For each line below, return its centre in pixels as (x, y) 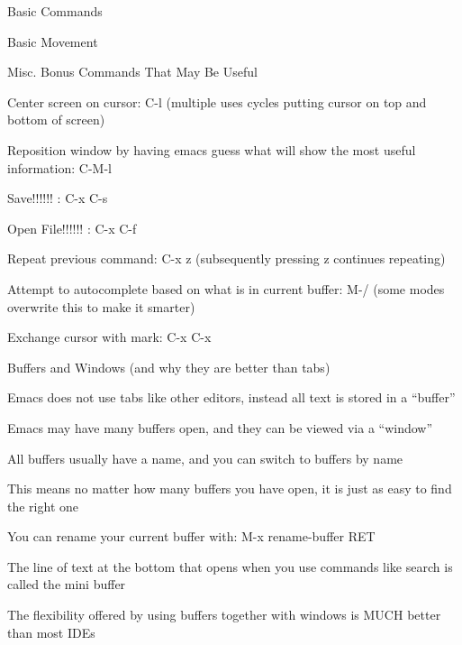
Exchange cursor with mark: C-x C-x (109, 337)
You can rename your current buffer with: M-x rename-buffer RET (191, 536)
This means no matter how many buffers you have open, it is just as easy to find (230, 488)
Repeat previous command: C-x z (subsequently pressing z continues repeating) (226, 258)
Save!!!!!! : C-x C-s (58, 198)
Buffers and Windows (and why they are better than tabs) (169, 367)
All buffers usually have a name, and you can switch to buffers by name (205, 458)
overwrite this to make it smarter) (101, 306)
